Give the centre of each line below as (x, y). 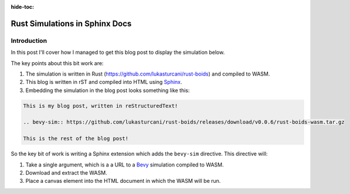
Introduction (29, 40)
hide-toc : (23, 7)
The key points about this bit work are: (57, 63)
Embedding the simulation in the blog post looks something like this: (108, 90)
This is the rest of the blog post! (76, 139)
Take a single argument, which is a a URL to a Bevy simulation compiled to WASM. (125, 165)
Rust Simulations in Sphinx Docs (71, 23)
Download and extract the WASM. (67, 173)
